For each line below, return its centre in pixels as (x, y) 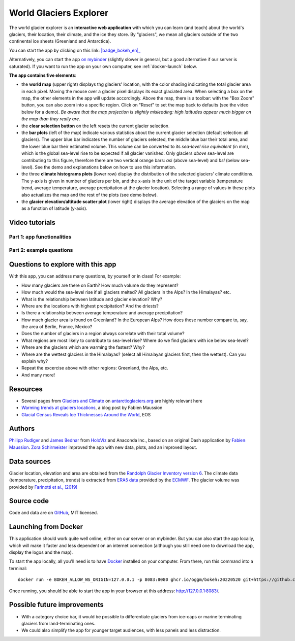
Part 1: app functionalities (40, 237)
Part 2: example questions (41, 250)
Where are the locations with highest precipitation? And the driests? (90, 306)
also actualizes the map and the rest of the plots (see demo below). (90, 195)
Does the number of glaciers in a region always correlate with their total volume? (103, 334)
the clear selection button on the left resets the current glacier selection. (95, 126)
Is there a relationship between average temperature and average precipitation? (102, 313)
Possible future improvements (57, 605)
